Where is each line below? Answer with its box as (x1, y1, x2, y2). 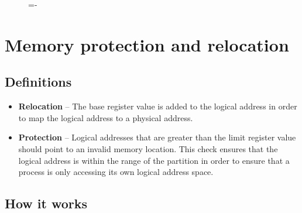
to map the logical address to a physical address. (18, 111, 193, 123)
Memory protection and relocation (5, 32, 289, 56)
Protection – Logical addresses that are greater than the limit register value (18, 131, 296, 143)
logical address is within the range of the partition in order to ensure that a (18, 154, 290, 166)
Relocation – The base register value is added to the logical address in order (18, 100, 297, 112)
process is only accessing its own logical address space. (18, 166, 214, 178)
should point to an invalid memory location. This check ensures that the (18, 142, 278, 154)
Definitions (5, 73, 72, 91)
